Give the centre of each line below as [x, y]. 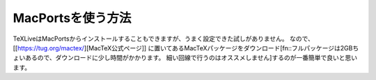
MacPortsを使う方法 [72, 18]
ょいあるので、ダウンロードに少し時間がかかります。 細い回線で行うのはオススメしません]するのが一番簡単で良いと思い [185, 58]
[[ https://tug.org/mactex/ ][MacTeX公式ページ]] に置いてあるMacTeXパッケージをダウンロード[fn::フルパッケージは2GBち [186, 48]
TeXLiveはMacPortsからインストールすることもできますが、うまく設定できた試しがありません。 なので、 [164, 39]
